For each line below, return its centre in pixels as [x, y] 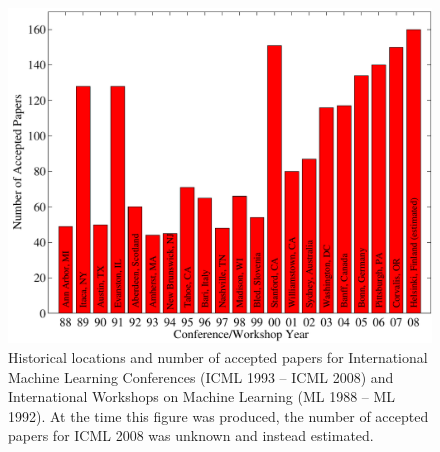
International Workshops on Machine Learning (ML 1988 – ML [202, 396]
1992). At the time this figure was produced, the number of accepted [218, 415]
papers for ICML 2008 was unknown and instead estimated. [191, 435]
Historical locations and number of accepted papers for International [218, 356]
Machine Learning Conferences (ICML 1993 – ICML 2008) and [201, 376]
